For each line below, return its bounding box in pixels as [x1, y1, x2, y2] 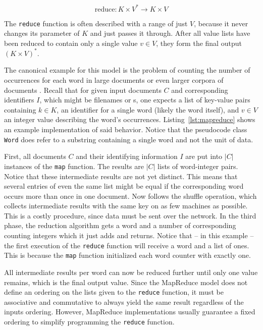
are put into [185, 151, 223, 161]
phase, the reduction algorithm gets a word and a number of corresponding [4, 220, 236, 231]
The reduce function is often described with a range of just [4, 18, 188, 28]
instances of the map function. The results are [4, 160, 144, 171]
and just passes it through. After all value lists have [90, 28, 250, 38]
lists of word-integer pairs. [157, 160, 238, 171]
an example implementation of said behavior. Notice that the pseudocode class [4, 124, 247, 134]
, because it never [194, 18, 248, 28]
